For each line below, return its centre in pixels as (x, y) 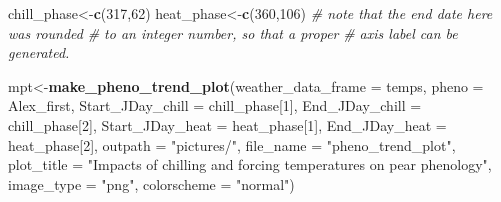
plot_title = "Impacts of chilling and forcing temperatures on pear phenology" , (250, 164)
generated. (39, 52)
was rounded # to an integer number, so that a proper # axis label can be (233, 32)
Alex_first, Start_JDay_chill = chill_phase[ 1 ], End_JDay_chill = (215, 105)
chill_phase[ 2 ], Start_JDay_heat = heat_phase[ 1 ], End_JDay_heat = (227, 124)
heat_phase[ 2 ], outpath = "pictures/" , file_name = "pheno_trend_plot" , (232, 144)
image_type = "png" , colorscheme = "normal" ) (151, 183)
